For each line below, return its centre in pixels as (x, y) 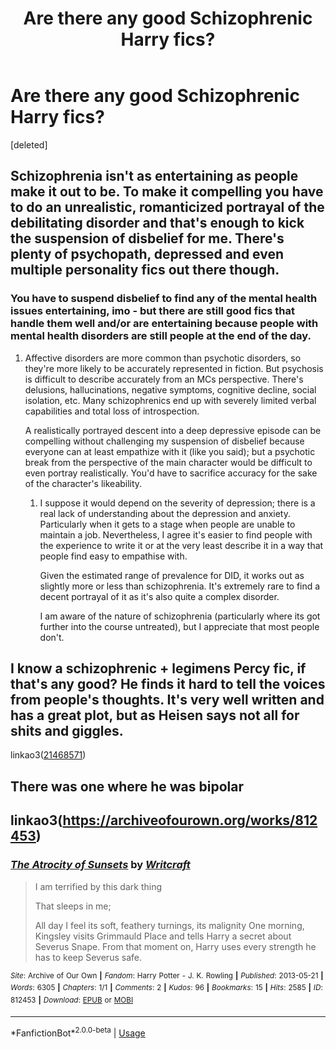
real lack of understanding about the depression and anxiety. (165, 513)
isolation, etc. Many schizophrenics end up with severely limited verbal (170, 400)
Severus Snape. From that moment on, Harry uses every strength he (175, 946)
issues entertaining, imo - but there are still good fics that (152, 311)
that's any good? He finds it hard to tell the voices (168, 684)
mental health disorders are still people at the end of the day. (161, 336)
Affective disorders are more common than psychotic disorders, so (163, 358)
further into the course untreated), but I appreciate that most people (179, 626)
